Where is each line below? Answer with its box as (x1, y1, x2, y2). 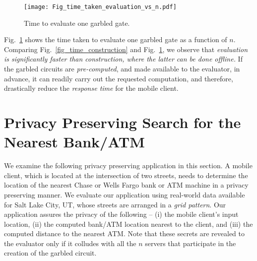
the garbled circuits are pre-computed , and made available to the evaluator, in (4, 64, 240, 74)
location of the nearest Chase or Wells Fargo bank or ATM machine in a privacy (4, 180, 249, 190)
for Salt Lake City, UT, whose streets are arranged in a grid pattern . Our (4, 199, 226, 209)
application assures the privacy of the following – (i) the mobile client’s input (4, 209, 239, 219)
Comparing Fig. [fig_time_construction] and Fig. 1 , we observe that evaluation (4, 44, 248, 54)
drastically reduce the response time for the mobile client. (4, 83, 179, 93)
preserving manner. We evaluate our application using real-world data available (4, 189, 245, 199)
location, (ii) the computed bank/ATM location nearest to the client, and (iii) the (4, 218, 253, 229)
